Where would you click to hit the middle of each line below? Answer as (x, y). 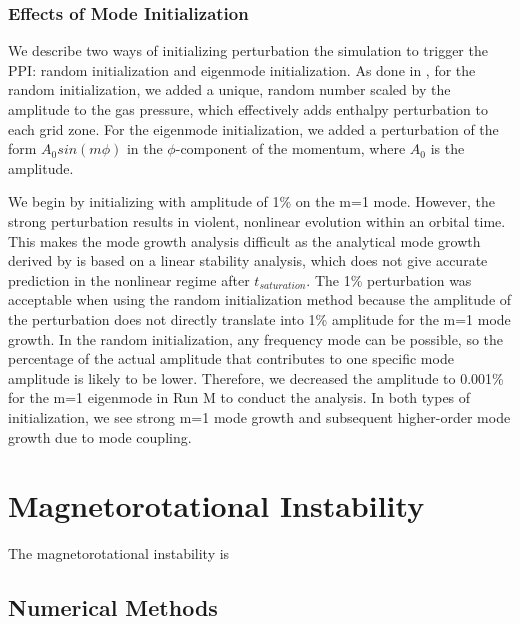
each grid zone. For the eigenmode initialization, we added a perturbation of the (253, 128)
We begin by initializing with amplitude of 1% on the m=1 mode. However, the (251, 201)
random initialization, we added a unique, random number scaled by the (229, 89)
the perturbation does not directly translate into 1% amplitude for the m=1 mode (259, 318)
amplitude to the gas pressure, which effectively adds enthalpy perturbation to (248, 109)
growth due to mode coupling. (100, 436)
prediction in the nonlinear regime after (129, 279)
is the (447, 148)
